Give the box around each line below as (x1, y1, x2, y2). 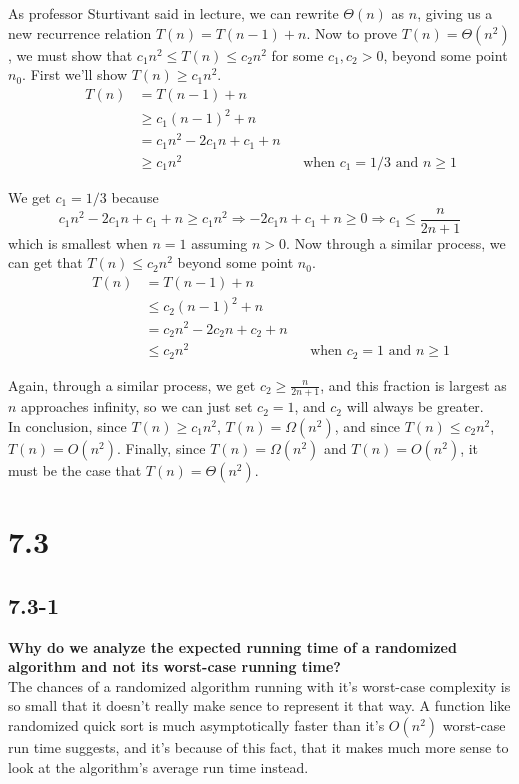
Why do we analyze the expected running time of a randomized (8, 636, 457, 657)
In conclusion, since (8, 415, 127, 436)
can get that (8, 252, 83, 273)
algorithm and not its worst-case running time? (8, 656, 341, 677)
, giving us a (417, 3, 493, 23)
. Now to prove (306, 22, 398, 43)
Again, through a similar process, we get (8, 374, 256, 395)
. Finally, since (116, 437, 206, 458)
